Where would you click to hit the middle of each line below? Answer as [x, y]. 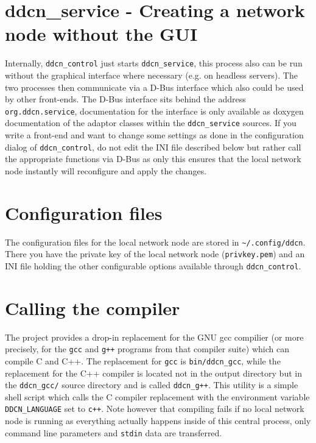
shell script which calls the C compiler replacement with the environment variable [157, 396]
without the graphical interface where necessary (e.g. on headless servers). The [151, 75]
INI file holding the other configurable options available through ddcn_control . [153, 265]
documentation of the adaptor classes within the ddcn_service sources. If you [151, 123]
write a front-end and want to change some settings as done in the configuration [154, 135]
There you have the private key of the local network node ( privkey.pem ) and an [155, 254]
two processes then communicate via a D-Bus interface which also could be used [154, 87]
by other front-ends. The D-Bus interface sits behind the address [125, 99]
